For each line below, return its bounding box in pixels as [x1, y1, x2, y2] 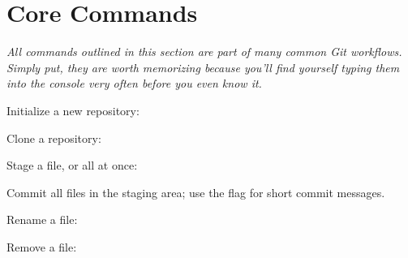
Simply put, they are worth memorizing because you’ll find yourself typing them [6, 58, 400, 75]
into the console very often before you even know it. [6, 75, 262, 92]
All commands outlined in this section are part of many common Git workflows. [6, 43, 402, 60]
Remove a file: [6, 238, 77, 255]
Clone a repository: [6, 129, 101, 146]
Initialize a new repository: [6, 101, 140, 118]
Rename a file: [6, 211, 78, 228]
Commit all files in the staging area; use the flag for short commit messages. [6, 183, 385, 200]
